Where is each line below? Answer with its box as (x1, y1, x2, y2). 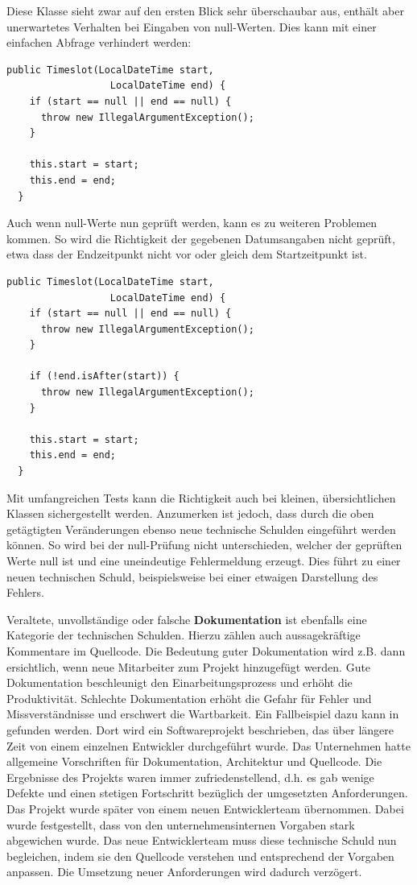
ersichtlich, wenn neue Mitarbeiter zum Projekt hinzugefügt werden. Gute (6, 658, 371, 675)
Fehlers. (6, 584, 44, 601)
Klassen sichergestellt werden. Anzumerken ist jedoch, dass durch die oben (6, 505, 374, 522)
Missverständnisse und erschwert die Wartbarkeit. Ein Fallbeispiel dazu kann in (6, 705, 399, 722)
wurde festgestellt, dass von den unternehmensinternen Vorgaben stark (6, 816, 355, 833)
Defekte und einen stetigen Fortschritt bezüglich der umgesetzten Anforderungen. (6, 784, 408, 801)
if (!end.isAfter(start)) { (29, 370, 180, 383)
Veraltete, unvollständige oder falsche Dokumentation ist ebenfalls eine (6, 610, 367, 627)
